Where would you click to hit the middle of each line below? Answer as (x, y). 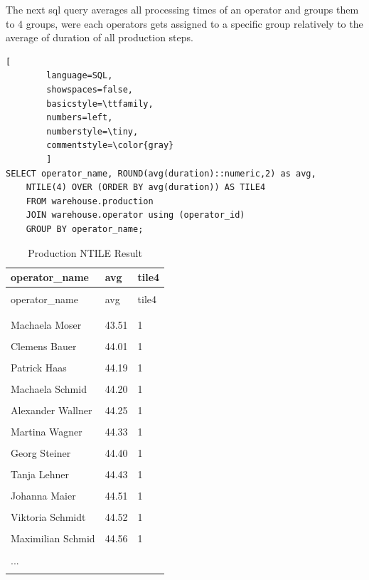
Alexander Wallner (52, 410)
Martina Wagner (47, 431)
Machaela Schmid (49, 388)
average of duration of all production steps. (100, 37)
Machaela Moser (46, 324)
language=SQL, (80, 76)
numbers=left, (80, 118)
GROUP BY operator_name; (85, 229)
